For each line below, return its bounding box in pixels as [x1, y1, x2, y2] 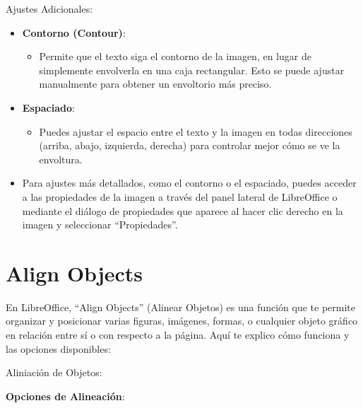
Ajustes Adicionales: [6, 1, 93, 16]
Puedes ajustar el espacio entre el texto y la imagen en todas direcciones [39, 124, 352, 139]
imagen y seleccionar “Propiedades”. [22, 217, 178, 232]
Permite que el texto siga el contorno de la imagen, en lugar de [39, 49, 311, 64]
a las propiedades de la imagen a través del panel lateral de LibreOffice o [22, 189, 338, 204]
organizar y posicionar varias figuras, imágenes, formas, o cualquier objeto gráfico [6, 313, 358, 328]
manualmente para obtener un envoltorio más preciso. [39, 76, 272, 91]
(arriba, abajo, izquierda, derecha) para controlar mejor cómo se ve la [39, 138, 340, 153]
